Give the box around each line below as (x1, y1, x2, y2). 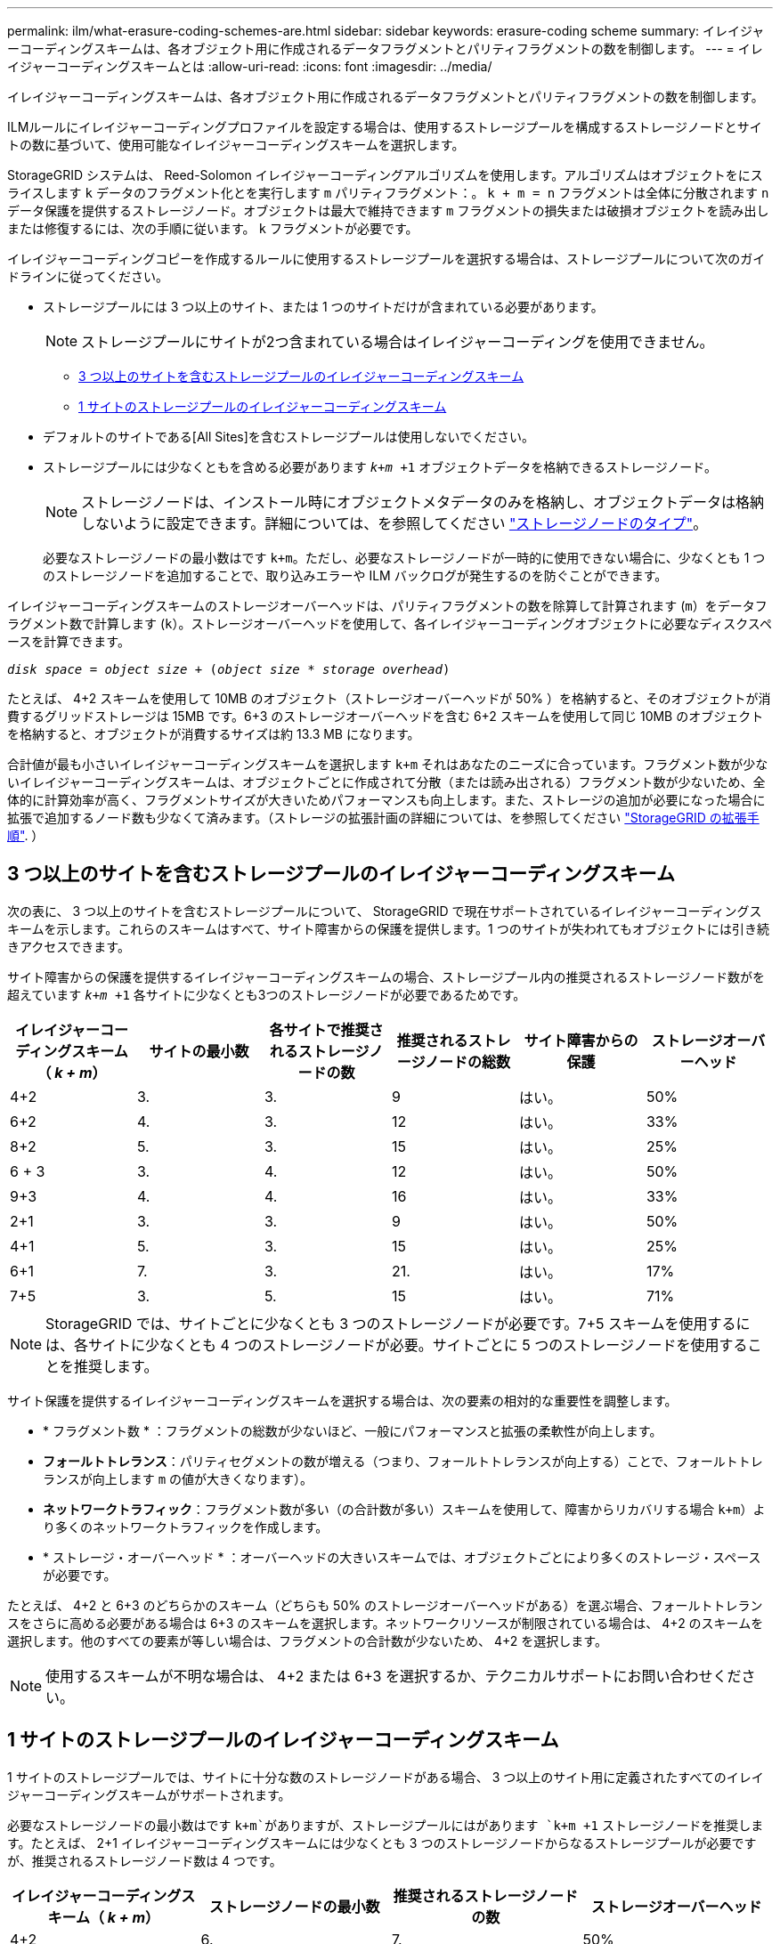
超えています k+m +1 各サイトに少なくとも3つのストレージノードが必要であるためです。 (7, 986, 526, 1002)
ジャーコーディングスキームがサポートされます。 (7, 1786, 291, 1802)
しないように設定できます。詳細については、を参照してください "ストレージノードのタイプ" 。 (81, 514, 708, 532)
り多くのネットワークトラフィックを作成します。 (43, 1519, 329, 1535)
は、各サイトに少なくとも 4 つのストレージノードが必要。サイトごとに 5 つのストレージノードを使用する (45, 1335, 748, 1354)
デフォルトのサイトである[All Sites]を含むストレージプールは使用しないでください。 (43, 429, 535, 444)
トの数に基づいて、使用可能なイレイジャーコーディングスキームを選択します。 (7, 137, 465, 152)
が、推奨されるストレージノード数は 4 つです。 (7, 1852, 282, 1868)
